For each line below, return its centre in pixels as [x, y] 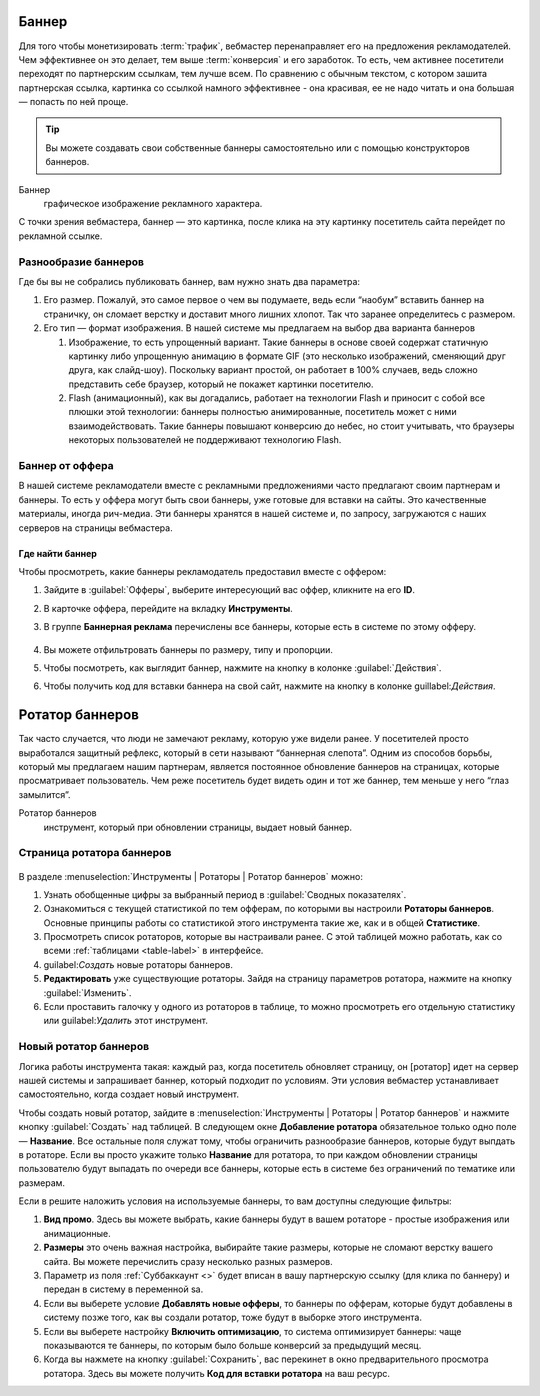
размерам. [41, 1182]
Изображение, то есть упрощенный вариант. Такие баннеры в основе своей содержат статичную [278, 342]
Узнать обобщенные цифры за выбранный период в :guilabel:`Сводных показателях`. [225, 894]
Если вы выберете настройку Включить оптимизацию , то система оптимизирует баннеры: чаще [252, 1331]
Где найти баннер [57, 553]
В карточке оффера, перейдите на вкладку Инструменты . [168, 608]
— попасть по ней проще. [73, 102]
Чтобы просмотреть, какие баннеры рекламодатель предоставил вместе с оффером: [202, 571]
